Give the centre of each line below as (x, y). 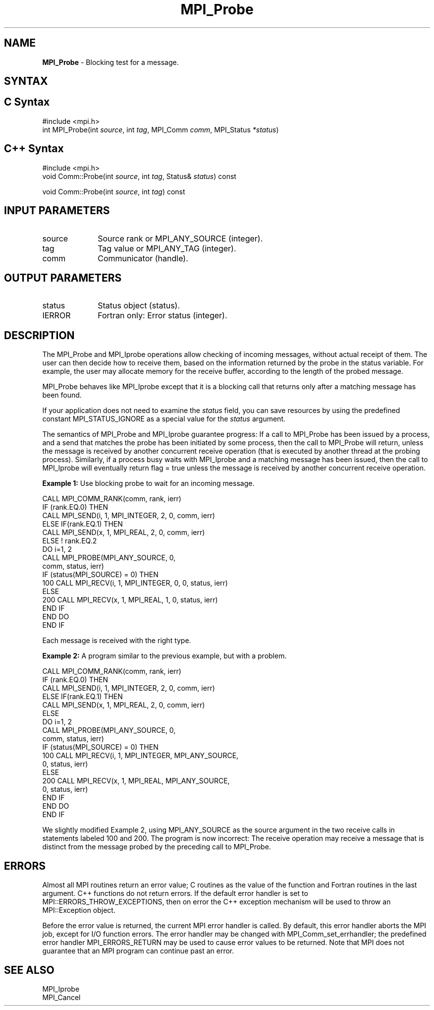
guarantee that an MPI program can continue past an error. (138, 951)
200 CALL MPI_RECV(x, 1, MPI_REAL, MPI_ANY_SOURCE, (136, 781)
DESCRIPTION (39, 335)
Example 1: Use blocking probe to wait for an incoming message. (148, 483)
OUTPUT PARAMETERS (63, 278)
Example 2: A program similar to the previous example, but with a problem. (164, 656)
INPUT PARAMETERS (57, 211)
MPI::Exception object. (79, 910)
